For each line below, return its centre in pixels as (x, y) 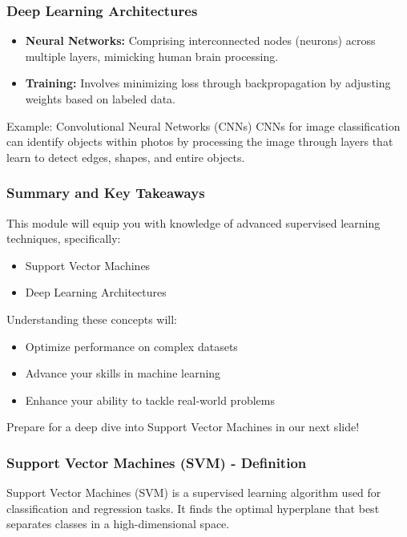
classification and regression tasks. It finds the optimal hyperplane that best (193, 508)
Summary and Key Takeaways (106, 193)
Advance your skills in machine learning (123, 373)
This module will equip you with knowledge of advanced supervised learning (193, 222)
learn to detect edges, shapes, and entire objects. (126, 157)
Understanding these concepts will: (92, 319)
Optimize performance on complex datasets (131, 346)
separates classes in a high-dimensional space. (118, 524)
